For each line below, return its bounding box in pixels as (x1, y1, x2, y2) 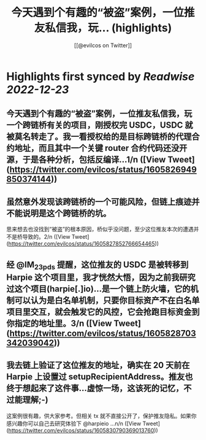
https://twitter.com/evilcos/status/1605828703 (9, 328, 196, 338)
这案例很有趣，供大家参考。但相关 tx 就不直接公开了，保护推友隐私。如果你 (6, 412, 197, 419)
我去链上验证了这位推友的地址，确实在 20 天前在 (6, 360, 190, 371)
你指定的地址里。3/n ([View (6, 318, 112, 328)
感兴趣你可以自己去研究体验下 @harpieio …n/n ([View (6, 420, 142, 427)
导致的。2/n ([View (22, 233, 71, 241)
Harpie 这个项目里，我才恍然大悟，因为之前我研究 (6, 272, 196, 282)
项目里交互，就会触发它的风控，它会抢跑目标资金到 (6, 306, 200, 317)
